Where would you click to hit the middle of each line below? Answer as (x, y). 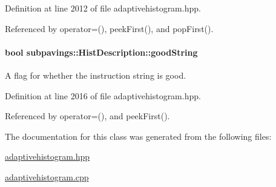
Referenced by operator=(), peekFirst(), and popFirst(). (109, 28)
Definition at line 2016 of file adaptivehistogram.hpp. (103, 95)
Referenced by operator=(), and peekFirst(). (87, 116)
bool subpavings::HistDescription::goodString (101, 52)
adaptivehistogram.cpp (47, 176)
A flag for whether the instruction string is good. (96, 75)
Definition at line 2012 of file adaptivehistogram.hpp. (103, 8)
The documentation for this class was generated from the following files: (138, 136)
